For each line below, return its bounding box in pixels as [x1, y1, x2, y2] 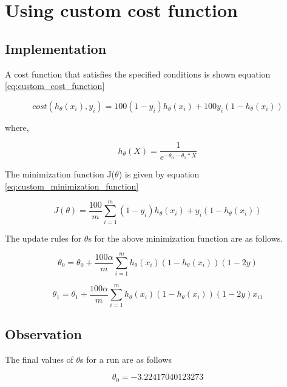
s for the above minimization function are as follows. [88, 231, 283, 244]
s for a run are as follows [80, 352, 172, 365]
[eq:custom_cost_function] [5, 79, 105, 92]
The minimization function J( [5, 168, 115, 180]
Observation [5, 324, 82, 343]
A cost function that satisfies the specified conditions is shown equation [5, 67, 271, 80]
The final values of [5, 352, 73, 365]
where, [5, 121, 29, 133]
